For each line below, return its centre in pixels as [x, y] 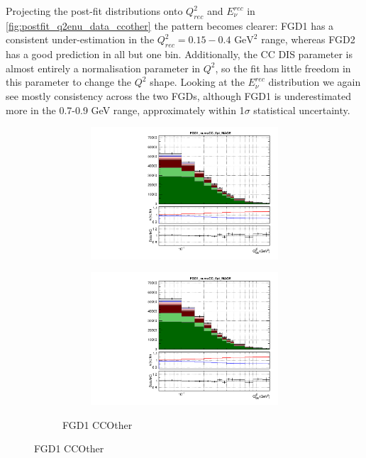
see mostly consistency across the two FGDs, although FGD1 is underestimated [179, 95]
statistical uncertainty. [302, 110]
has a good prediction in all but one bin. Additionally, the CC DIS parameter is [179, 54]
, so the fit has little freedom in [283, 68]
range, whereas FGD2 [308, 39]
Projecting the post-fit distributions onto [94, 11]
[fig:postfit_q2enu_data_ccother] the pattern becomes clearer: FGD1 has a [170, 25]
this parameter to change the [69, 82]
